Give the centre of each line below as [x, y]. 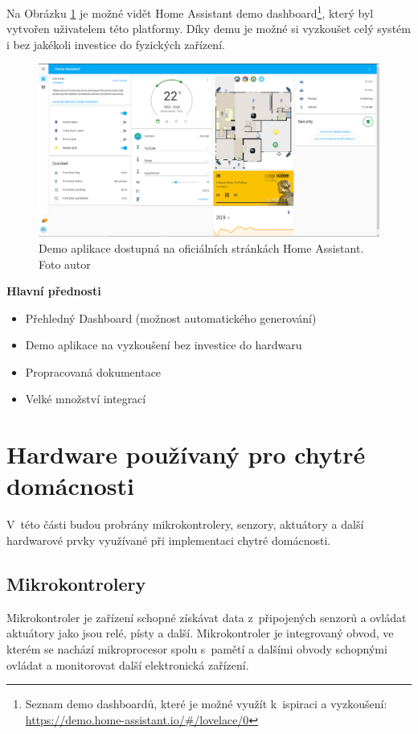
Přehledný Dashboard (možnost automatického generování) [171, 318]
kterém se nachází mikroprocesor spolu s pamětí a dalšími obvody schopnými [197, 648]
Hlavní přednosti [54, 291]
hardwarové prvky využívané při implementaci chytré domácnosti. [169, 540]
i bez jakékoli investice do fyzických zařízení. [116, 44]
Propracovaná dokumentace [93, 371]
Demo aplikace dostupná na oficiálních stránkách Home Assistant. [201, 247]
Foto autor [65, 264]
